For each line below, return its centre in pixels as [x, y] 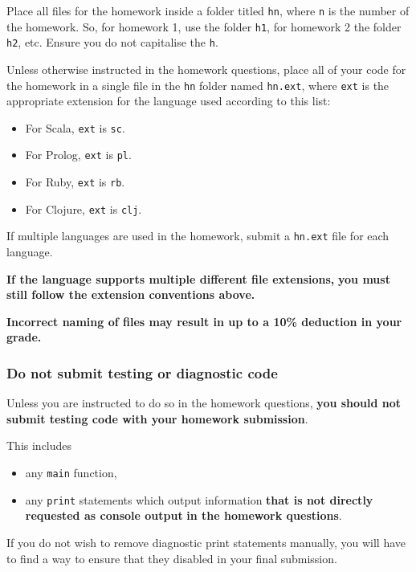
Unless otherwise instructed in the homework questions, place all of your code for [206, 69]
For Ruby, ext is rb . [75, 182]
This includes [39, 445]
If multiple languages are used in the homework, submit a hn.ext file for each [198, 236]
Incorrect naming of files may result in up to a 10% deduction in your [204, 321]
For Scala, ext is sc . [75, 127]
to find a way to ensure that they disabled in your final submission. [172, 558]
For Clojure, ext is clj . [84, 208]
